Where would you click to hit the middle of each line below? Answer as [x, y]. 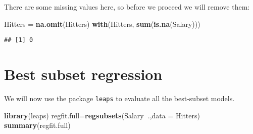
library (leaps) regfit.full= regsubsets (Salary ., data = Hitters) [102, 115]
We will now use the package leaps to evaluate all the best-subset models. [119, 98]
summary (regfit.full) [37, 125]
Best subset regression [83, 74]
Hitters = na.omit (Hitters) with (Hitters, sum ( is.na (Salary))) [102, 24]
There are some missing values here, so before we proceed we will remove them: [127, 7]
